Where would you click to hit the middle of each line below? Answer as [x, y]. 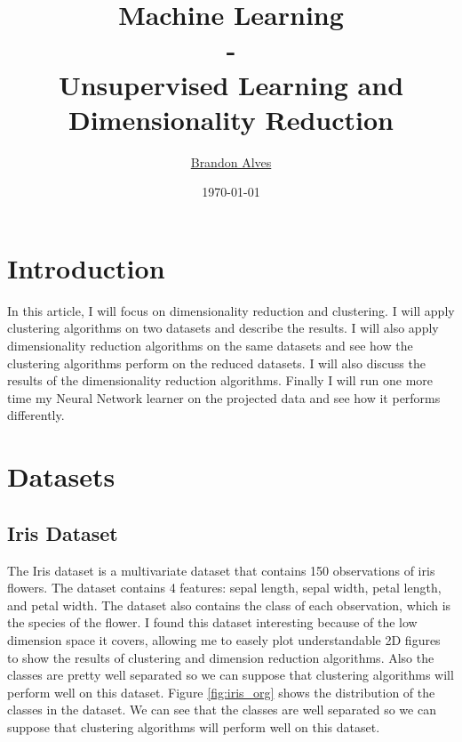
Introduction [86, 267]
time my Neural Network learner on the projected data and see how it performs [224, 397]
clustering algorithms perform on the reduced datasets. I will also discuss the [216, 363]
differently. [36, 415]
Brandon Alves [231, 161]
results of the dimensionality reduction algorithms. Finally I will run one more [220, 380]
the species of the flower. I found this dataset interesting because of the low [212, 622]
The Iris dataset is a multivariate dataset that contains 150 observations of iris [221, 570]
